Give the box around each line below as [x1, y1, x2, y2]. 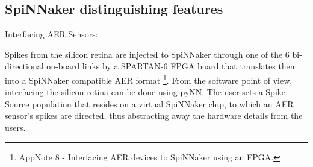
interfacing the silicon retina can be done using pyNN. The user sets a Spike [5, 86, 285, 98]
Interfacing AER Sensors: [5, 28, 98, 40]
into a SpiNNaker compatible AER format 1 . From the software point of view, [5, 72, 293, 86]
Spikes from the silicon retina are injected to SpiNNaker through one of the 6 [5, 48, 290, 60]
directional [5, 60, 44, 72]
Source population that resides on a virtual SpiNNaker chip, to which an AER [5, 97, 294, 110]
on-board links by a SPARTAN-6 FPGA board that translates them [46, 60, 297, 72]
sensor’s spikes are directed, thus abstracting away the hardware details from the [5, 109, 303, 122]
